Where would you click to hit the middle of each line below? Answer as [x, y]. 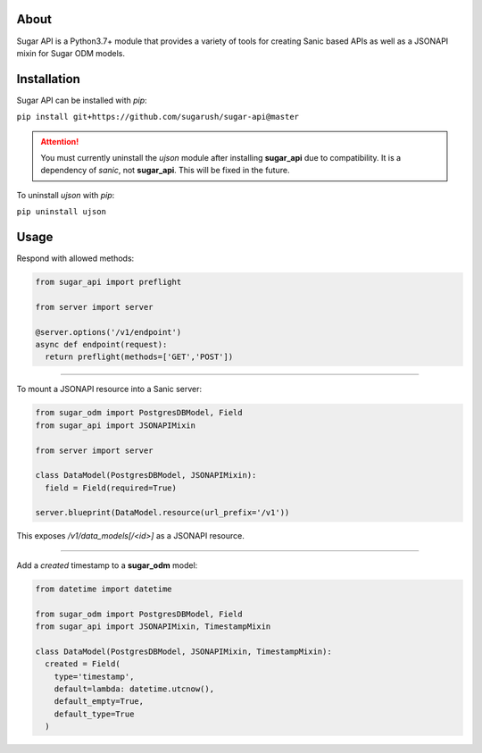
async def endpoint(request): [101, 344]
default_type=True [94, 714]
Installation [48, 79]
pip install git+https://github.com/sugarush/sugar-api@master [158, 117]
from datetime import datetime [104, 589]
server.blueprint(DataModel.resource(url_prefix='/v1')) [162, 513]
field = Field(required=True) [111, 488]
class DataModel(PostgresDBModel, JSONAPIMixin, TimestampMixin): [183, 651]
